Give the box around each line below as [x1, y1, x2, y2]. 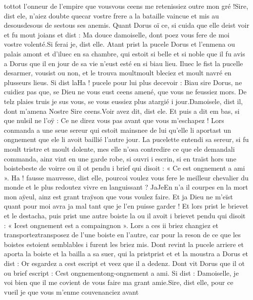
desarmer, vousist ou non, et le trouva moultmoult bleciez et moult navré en [4, 68, 232, 78]
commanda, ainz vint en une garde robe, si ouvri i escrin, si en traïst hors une [4, 153, 236, 163]
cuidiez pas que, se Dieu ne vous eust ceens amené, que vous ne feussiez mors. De [4, 87, 247, 97]
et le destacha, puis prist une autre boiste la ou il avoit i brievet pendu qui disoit [4, 211, 246, 221]
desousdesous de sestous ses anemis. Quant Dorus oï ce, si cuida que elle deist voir [4, 20, 250, 30]
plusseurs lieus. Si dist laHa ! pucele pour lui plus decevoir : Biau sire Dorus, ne [4, 77, 242, 87]
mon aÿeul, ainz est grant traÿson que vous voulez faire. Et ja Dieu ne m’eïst [4, 191, 233, 201]
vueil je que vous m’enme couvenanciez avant [4, 286, 139, 297]
